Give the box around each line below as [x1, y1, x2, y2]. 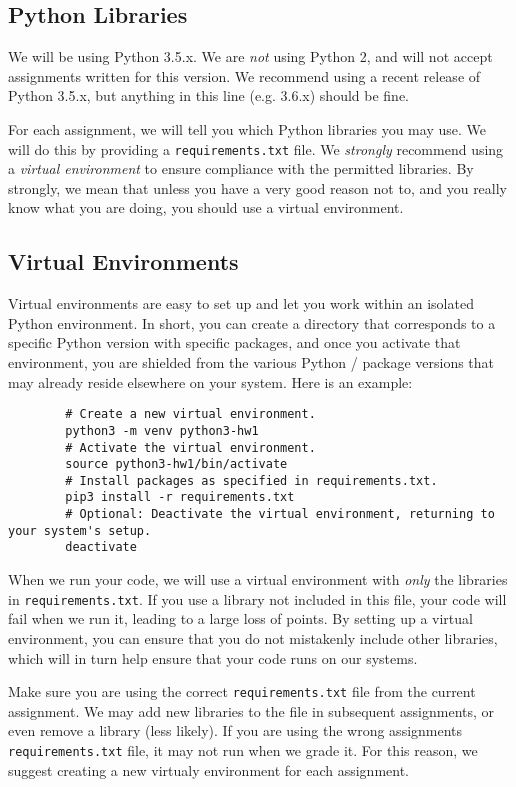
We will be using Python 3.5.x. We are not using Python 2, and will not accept [8, 46, 493, 67]
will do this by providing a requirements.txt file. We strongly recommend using [8, 138, 504, 159]
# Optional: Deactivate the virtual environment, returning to [65, 507, 495, 522]
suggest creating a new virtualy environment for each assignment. [8, 759, 410, 780]
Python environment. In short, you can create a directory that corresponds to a [8, 312, 496, 333]
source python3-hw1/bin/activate [65, 457, 288, 472]
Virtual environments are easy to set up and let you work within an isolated [8, 293, 474, 314]
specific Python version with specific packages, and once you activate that [8, 332, 461, 353]
